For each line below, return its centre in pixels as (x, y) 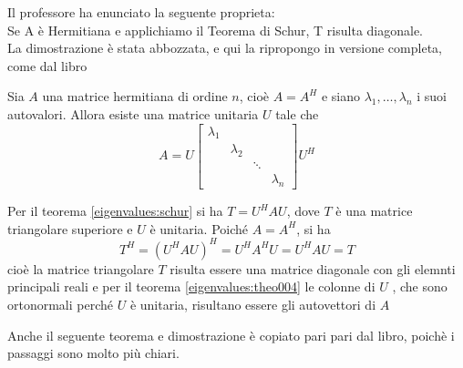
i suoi (432, 96)
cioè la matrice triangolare (81, 268)
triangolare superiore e (70, 228)
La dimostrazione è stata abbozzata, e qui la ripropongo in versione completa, (225, 48)
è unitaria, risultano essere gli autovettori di (253, 304)
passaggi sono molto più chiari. (93, 353)
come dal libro (47, 65)
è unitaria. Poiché (199, 228)
